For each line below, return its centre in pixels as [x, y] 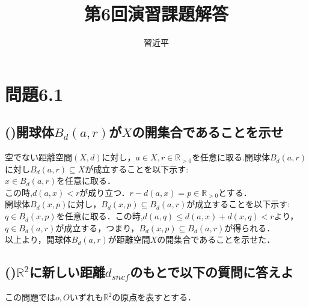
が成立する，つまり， [97, 227]
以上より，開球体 [38, 239]
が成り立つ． [105, 192]
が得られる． [250, 227]
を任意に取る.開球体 [231, 157]
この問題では [30, 297]
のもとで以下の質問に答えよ [212, 272]
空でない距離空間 [38, 157]
